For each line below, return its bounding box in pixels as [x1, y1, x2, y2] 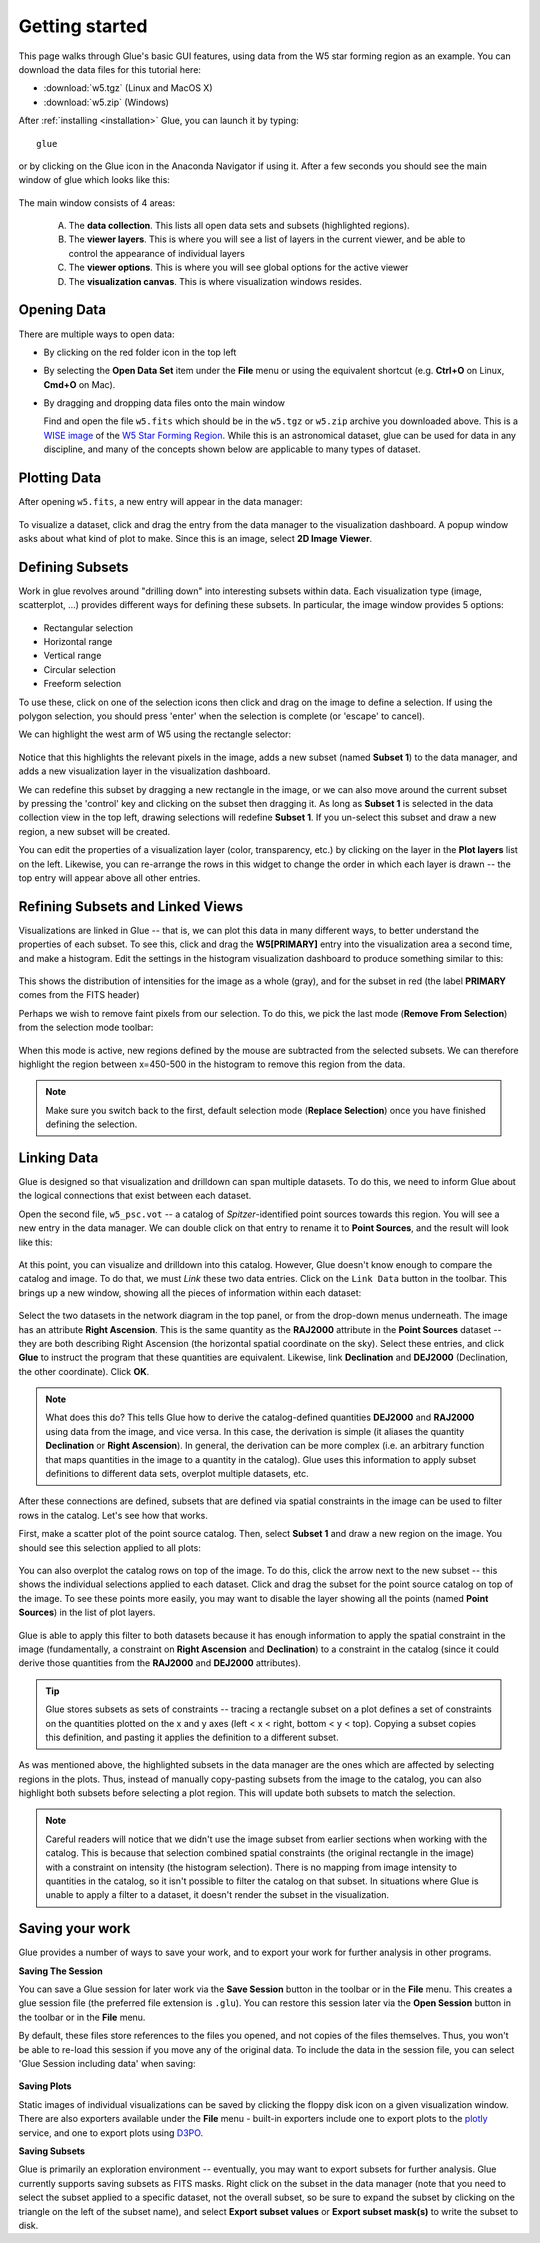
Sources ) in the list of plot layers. [18, 1606, 156, 1619]
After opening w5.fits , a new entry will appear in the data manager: [18, 496, 304, 508]
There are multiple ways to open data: [18, 328, 175, 340]
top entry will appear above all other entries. [18, 871, 201, 884]
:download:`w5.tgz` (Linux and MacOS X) [43, 82, 213, 94]
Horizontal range [43, 636, 113, 648]
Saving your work [18, 1920, 131, 1937]
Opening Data [18, 301, 107, 319]
